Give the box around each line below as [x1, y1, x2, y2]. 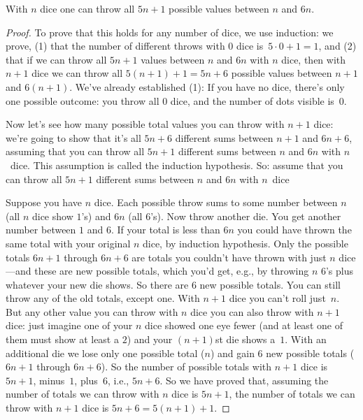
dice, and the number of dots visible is [170, 93, 334, 108]
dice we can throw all [31, 66, 123, 80]
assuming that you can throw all [6, 144, 145, 159]
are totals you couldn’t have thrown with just [131, 249, 327, 264]
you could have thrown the [237, 222, 352, 237]
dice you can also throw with [190, 304, 314, 319]
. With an [285, 332, 327, 347]
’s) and [81, 208, 111, 223]
